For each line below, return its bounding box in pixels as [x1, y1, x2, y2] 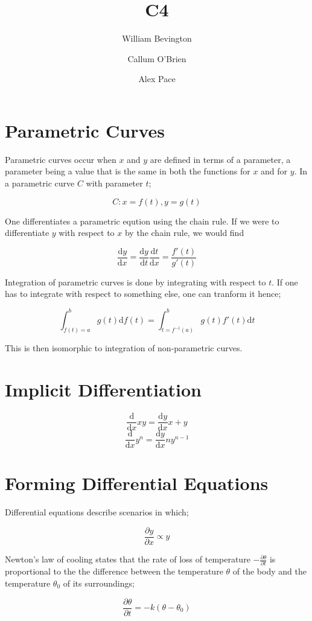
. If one [272, 275, 298, 288]
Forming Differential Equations [5, 471, 269, 495]
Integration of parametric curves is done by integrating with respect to [5, 275, 266, 288]
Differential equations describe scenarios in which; [5, 506, 189, 518]
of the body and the [232, 565, 307, 578]
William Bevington [122, 32, 192, 45]
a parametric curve [5, 177, 75, 189]
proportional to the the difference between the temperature [5, 565, 223, 578]
